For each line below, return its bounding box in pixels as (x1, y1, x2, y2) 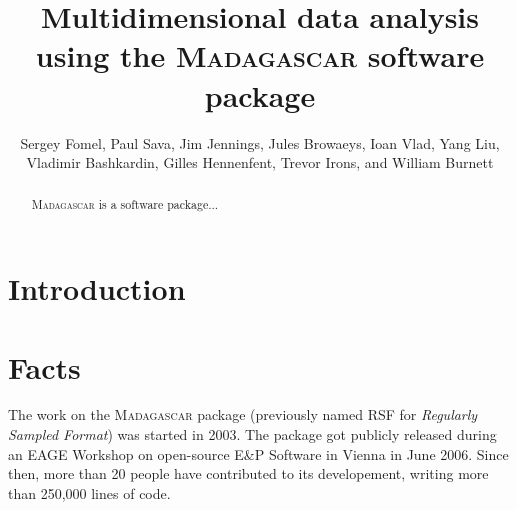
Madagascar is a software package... (31, 196, 219, 213)
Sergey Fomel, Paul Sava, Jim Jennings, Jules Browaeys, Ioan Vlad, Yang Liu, (20, 132, 500, 153)
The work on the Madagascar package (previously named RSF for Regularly (8, 404, 478, 425)
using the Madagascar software (35, 35, 485, 76)
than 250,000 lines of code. (8, 482, 171, 503)
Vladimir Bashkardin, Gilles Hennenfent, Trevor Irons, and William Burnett (26, 152, 494, 173)
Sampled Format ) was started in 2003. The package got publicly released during (8, 424, 497, 445)
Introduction (8, 268, 186, 309)
